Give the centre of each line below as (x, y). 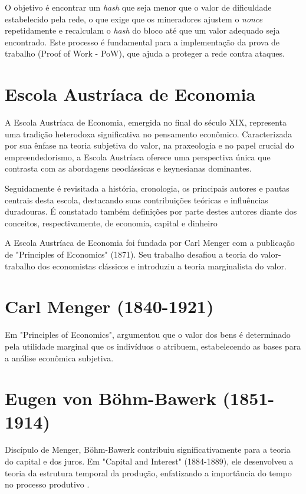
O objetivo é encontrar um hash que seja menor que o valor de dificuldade (138, 7)
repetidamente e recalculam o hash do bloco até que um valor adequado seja (142, 30)
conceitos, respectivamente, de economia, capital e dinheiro (111, 223)
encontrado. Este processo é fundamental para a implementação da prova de (142, 42)
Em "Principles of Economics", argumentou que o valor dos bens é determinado (148, 335)
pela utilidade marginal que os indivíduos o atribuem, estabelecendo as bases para (153, 346)
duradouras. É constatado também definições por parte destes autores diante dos (151, 211)
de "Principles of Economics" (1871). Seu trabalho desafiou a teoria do (131, 254)
